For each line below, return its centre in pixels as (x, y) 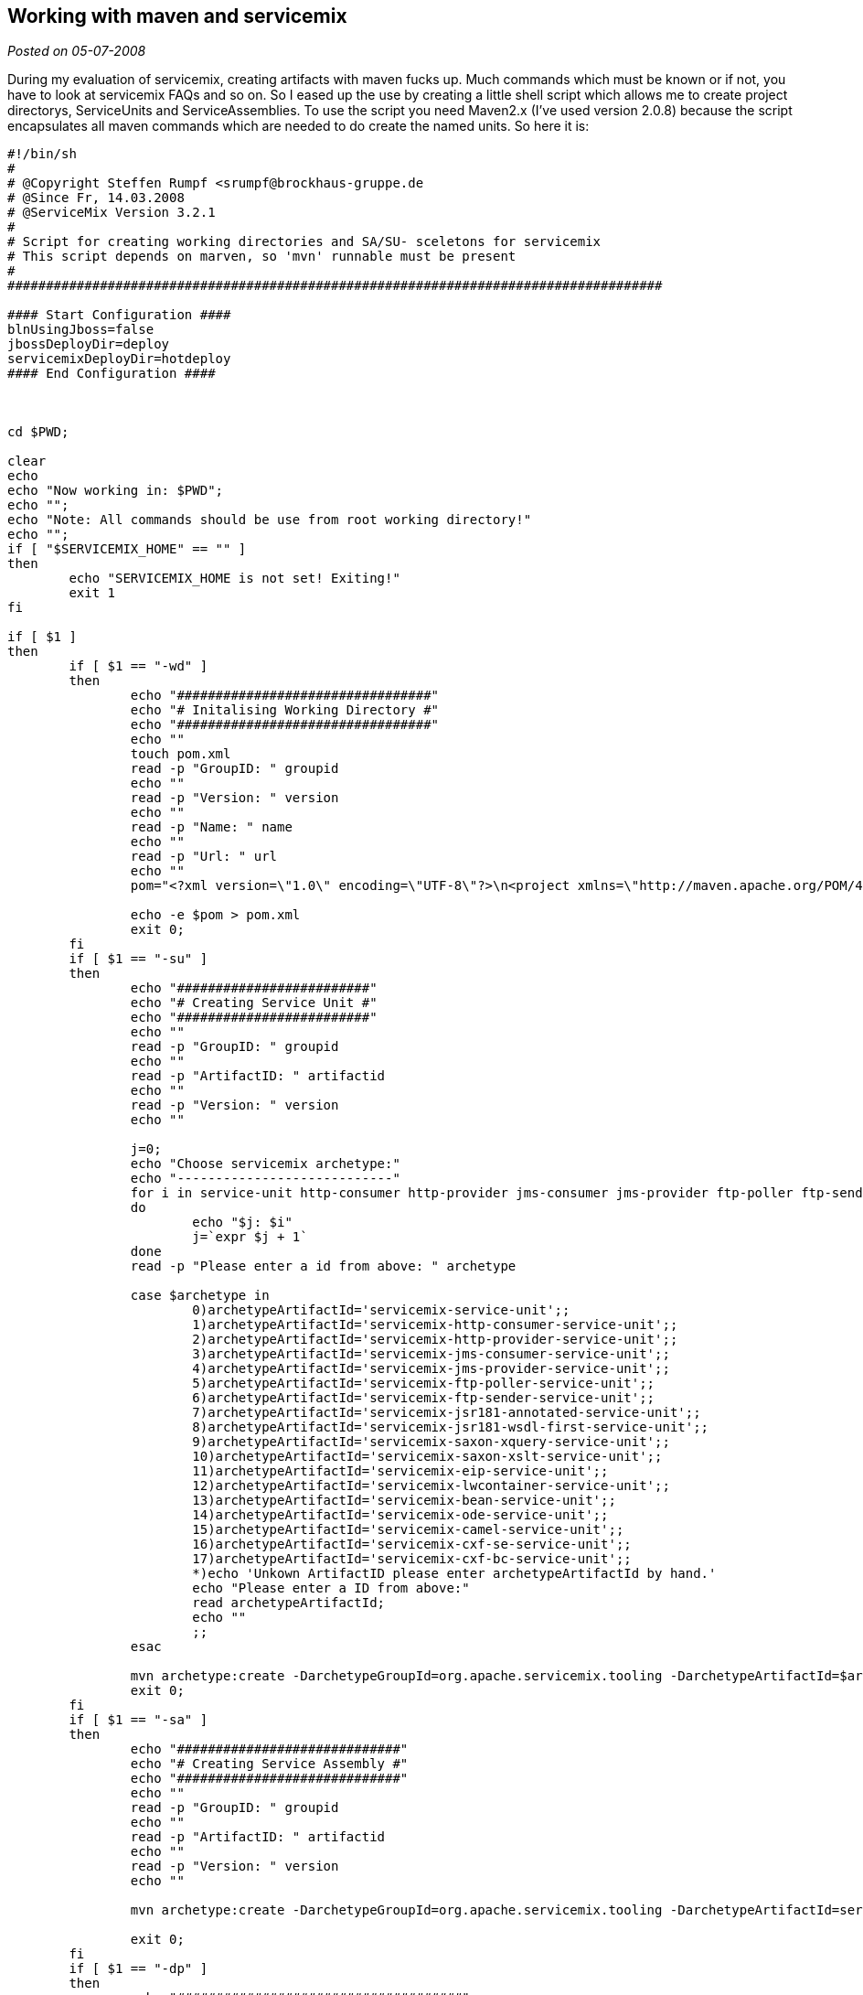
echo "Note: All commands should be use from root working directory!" (270, 520)
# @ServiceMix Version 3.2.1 (112, 213)
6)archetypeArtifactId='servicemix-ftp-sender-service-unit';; (424, 1398)
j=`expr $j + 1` (250, 1237)
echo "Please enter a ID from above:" (331, 1588)
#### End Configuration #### (112, 374)
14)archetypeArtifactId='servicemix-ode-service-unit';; (400, 1515)
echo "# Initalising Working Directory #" (285, 710)
